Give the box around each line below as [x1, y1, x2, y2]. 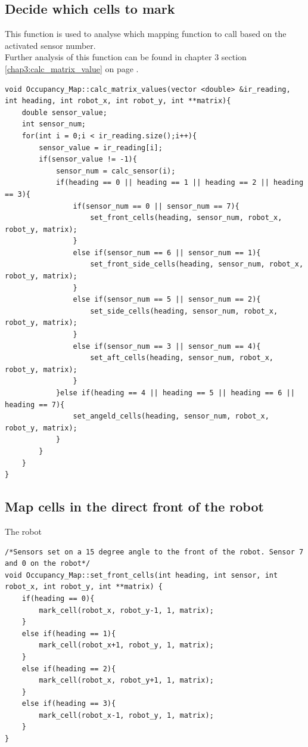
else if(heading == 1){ [21, 629, 116, 638]
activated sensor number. [5, 39, 96, 51]
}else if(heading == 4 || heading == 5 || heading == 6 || [55, 389, 295, 398]
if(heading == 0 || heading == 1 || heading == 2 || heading [55, 178, 304, 187]
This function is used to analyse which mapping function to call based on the [5, 27, 287, 40]
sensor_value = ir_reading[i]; [39, 143, 163, 152]
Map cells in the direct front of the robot [5, 497, 264, 516]
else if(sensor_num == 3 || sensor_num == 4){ [73, 342, 261, 351]
